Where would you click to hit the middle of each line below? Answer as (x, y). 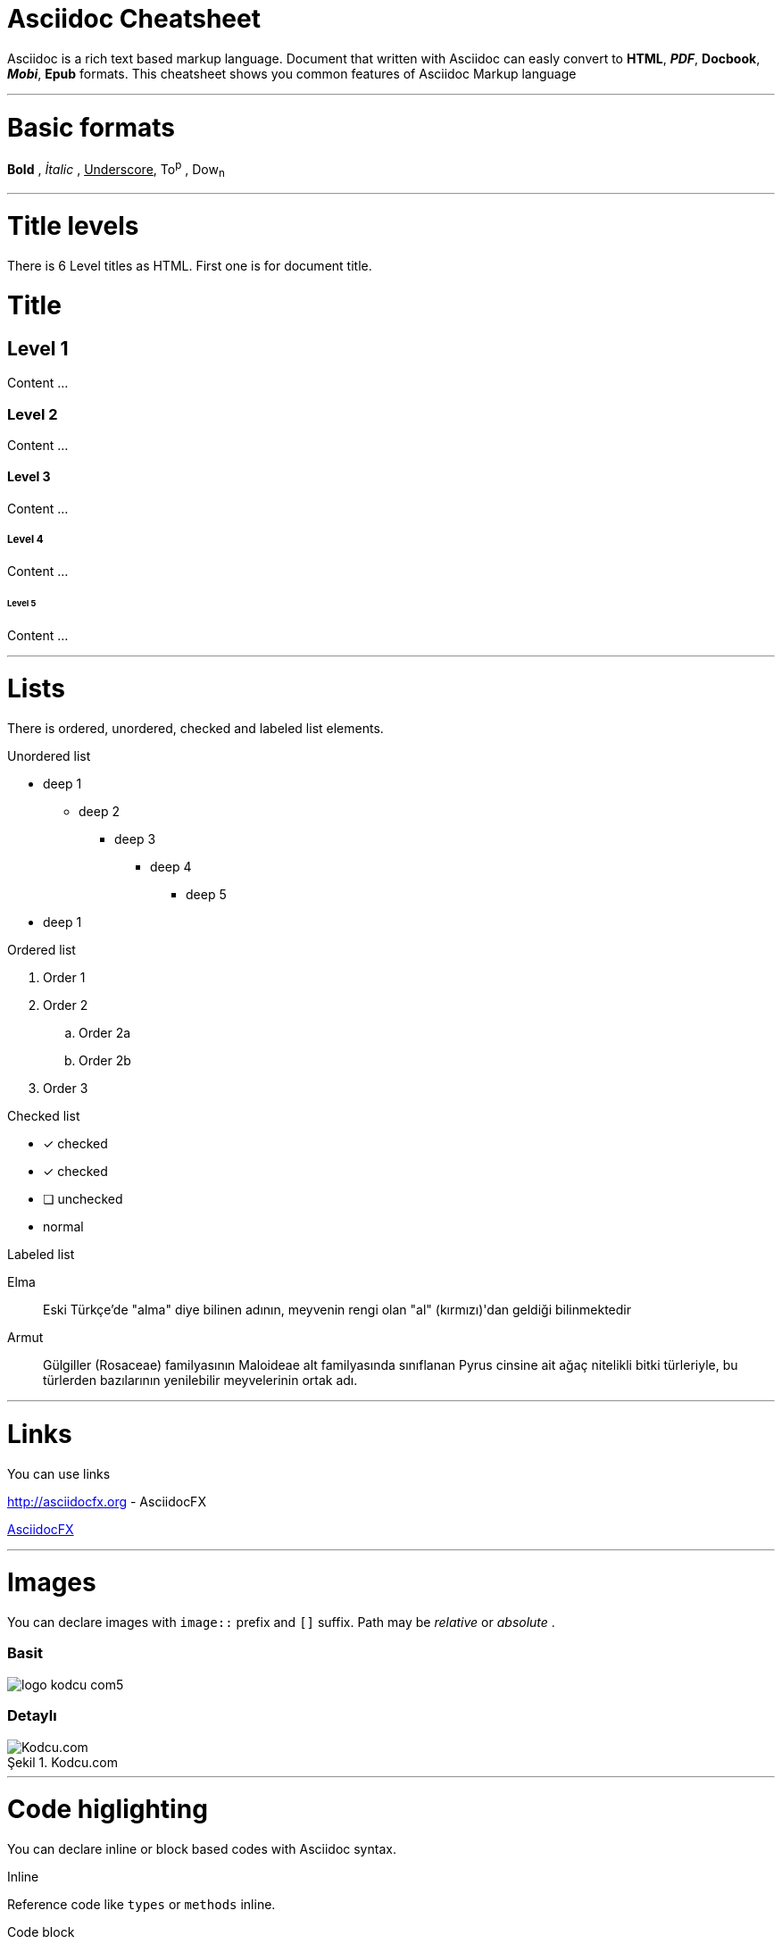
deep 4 (171, 867)
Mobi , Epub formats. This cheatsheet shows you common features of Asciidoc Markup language (292, 73)
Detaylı (32, 1716)
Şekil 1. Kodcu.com (62, 1762)
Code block (41, 1932)
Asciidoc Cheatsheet (134, 19)
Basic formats (92, 127)
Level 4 (25, 540)
